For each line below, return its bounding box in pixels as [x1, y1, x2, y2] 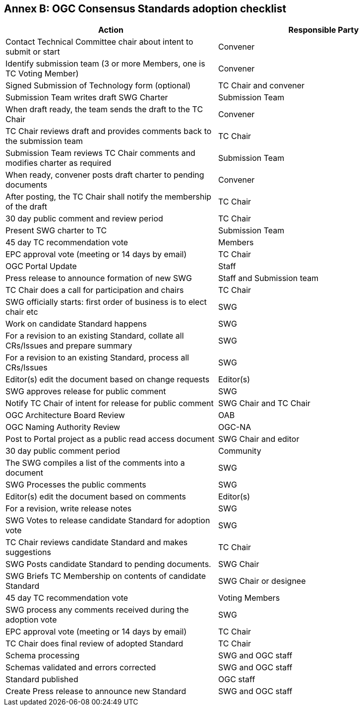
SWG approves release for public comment [5, 386, 166, 397]
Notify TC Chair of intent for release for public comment [5, 398, 214, 409]
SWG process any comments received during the [5, 605, 189, 615]
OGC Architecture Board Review [5, 410, 125, 421]
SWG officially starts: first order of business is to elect [5, 297, 207, 307]
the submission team [5, 136, 83, 146]
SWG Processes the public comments [5, 480, 146, 490]
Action [98, 25, 123, 35]
